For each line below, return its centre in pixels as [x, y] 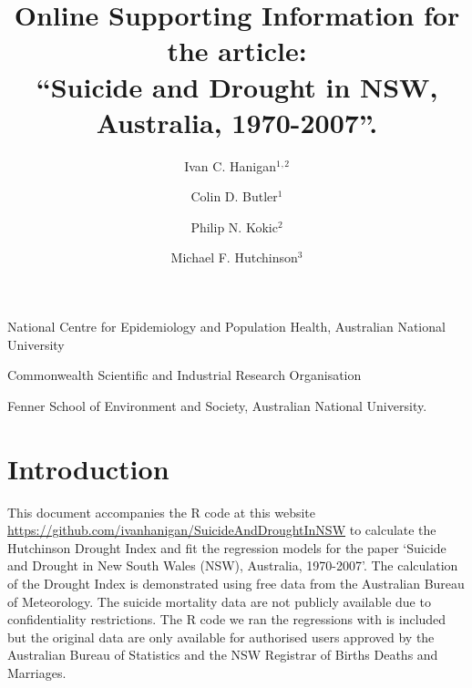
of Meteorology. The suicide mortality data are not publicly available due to [219, 601]
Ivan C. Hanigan [230, 165]
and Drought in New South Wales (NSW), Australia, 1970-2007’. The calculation [233, 565]
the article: [237, 51]
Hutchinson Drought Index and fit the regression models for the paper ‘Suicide [227, 547]
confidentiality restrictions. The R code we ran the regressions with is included [227, 619]
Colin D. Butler [234, 196]
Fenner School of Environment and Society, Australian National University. [217, 405]
